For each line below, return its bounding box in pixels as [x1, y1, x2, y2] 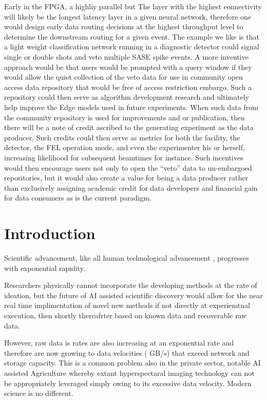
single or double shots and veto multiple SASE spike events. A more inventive [4, 51, 249, 62]
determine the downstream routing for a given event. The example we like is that [4, 31, 259, 42]
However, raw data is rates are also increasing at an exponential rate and [4, 337, 234, 348]
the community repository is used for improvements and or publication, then [4, 112, 245, 122]
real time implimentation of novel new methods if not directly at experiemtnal [4, 300, 250, 311]
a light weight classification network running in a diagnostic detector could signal [4, 41, 259, 52]
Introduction [4, 223, 96, 244]
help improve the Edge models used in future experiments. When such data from [4, 101, 258, 112]
